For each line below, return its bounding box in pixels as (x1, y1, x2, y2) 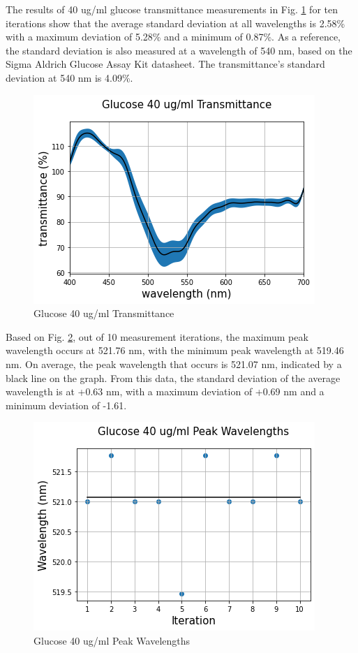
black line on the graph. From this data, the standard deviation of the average (6, 370, 341, 385)
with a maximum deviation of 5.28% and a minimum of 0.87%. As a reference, (6, 29, 341, 44)
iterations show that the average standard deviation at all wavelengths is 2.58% (6, 15, 345, 30)
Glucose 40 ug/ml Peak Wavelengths (33, 633, 191, 647)
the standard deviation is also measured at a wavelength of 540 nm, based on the (6, 43, 352, 57)
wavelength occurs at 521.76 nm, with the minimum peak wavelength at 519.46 (6, 343, 344, 358)
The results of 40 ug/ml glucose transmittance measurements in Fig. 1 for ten (6, 2, 338, 16)
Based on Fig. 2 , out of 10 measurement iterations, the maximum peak (6, 329, 308, 344)
